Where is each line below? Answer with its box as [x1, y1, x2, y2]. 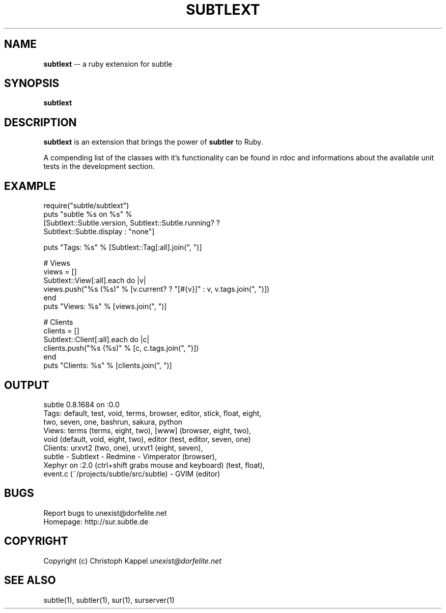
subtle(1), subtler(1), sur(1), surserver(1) [43, 595, 175, 604]
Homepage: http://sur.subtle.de [43, 517, 149, 526]
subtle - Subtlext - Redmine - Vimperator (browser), [43, 452, 217, 461]
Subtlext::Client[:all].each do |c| [43, 335, 150, 344]
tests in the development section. [43, 162, 155, 171]
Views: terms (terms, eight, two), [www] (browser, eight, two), [43, 426, 252, 435]
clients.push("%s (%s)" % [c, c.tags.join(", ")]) [43, 344, 199, 353]
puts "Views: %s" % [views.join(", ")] [43, 302, 167, 311]
